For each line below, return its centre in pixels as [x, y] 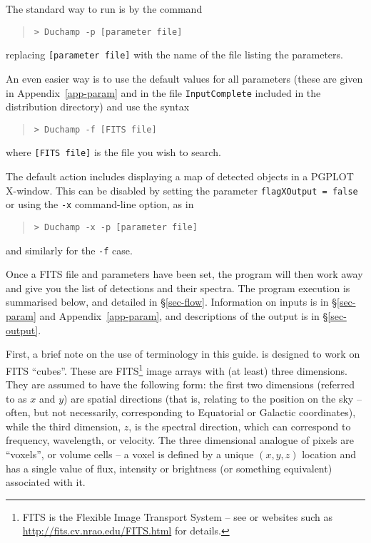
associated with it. [46, 482]
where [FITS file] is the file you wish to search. [113, 152]
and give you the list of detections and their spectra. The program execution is [178, 288]
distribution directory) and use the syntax [98, 107]
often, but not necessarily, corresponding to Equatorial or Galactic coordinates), [181, 412]
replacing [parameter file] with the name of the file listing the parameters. [174, 55]
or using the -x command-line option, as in [100, 204]
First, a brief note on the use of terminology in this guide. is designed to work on [183, 354]
